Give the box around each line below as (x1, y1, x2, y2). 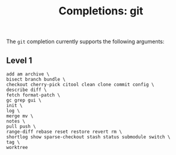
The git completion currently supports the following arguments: (6, 38, 165, 45)
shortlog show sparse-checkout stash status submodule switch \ (6, 134, 171, 140)
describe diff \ (6, 87, 47, 93)
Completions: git (58, 4, 144, 18)
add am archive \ (6, 71, 50, 77)
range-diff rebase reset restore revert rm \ (6, 129, 122, 135)
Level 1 (6, 55, 32, 65)
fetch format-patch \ (6, 92, 61, 98)
